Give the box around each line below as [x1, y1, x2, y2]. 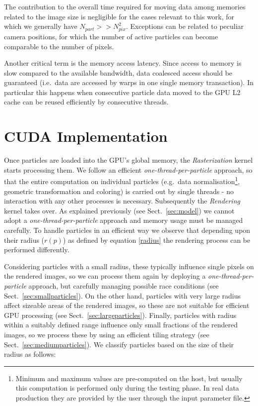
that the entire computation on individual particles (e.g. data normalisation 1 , [4, 175, 240, 187]
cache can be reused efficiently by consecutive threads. [4, 97, 169, 107]
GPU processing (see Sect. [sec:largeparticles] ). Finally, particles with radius [4, 309, 237, 320]
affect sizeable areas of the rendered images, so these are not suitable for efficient [4, 300, 250, 310]
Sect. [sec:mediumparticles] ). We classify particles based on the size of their [4, 339, 234, 349]
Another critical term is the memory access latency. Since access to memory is [4, 58, 242, 68]
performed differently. [4, 244, 69, 255]
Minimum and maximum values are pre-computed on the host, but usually [15, 373, 243, 383]
